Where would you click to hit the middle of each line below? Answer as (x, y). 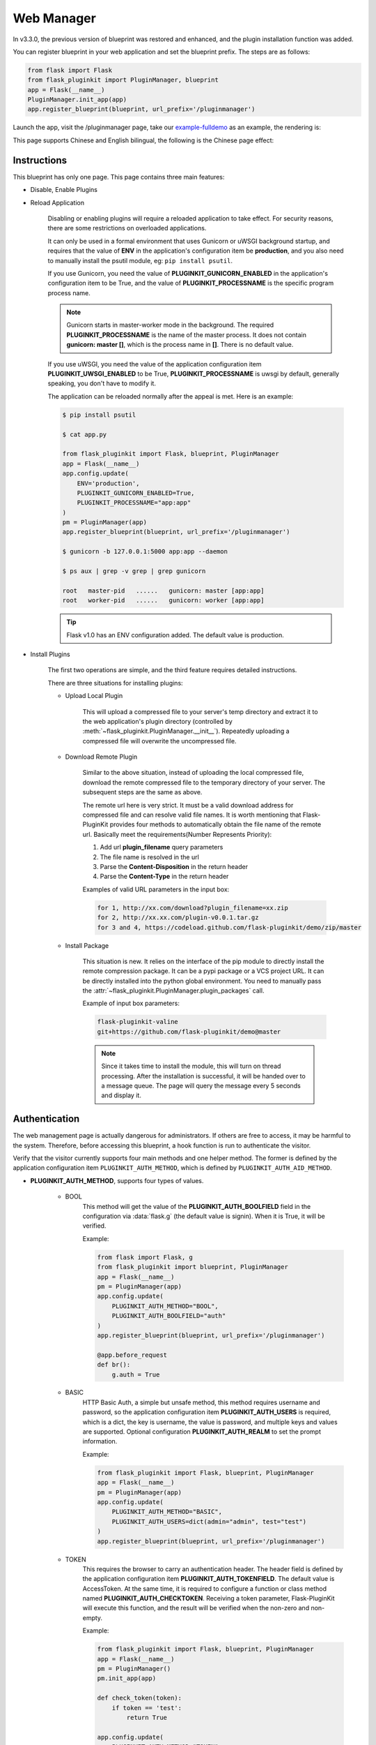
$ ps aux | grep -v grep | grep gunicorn (134, 571)
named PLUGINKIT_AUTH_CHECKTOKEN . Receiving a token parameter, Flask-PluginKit (209, 1598)
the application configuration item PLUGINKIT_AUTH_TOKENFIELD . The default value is (209, 1579)
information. (100, 1441)
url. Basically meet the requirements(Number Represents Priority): (177, 834)
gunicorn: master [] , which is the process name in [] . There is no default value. (180, 345)
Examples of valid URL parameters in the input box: (156, 889)
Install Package (87, 945)
